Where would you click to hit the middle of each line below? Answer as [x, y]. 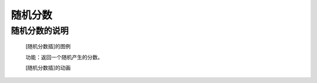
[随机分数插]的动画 [48, 67]
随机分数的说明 [40, 31]
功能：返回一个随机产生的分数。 [64, 57]
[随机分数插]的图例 [48, 46]
